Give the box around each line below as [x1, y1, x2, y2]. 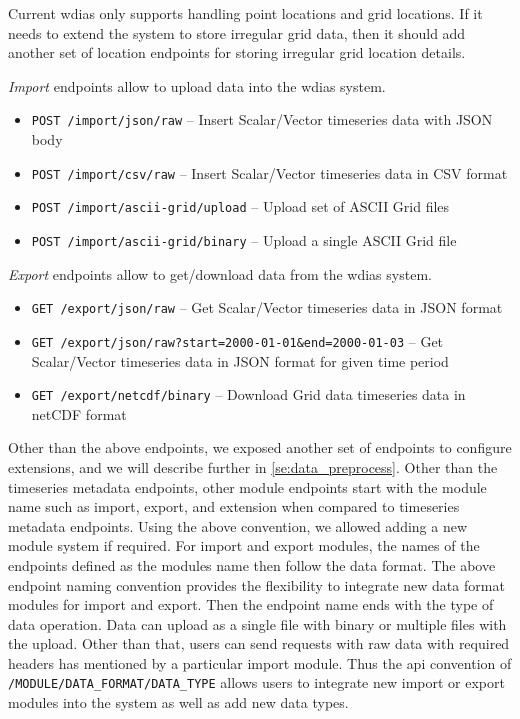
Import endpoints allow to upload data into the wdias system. [8, 75, 386, 96]
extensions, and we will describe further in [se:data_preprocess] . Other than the [8, 456, 498, 477]
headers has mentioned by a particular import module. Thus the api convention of [8, 652, 512, 673]
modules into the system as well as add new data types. [8, 692, 349, 713]
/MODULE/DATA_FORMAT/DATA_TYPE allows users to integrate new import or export [8, 672, 505, 693]
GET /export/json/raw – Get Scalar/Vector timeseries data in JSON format [31, 297, 503, 318]
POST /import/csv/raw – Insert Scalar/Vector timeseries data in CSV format [31, 162, 508, 183]
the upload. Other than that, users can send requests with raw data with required [8, 633, 510, 654]
